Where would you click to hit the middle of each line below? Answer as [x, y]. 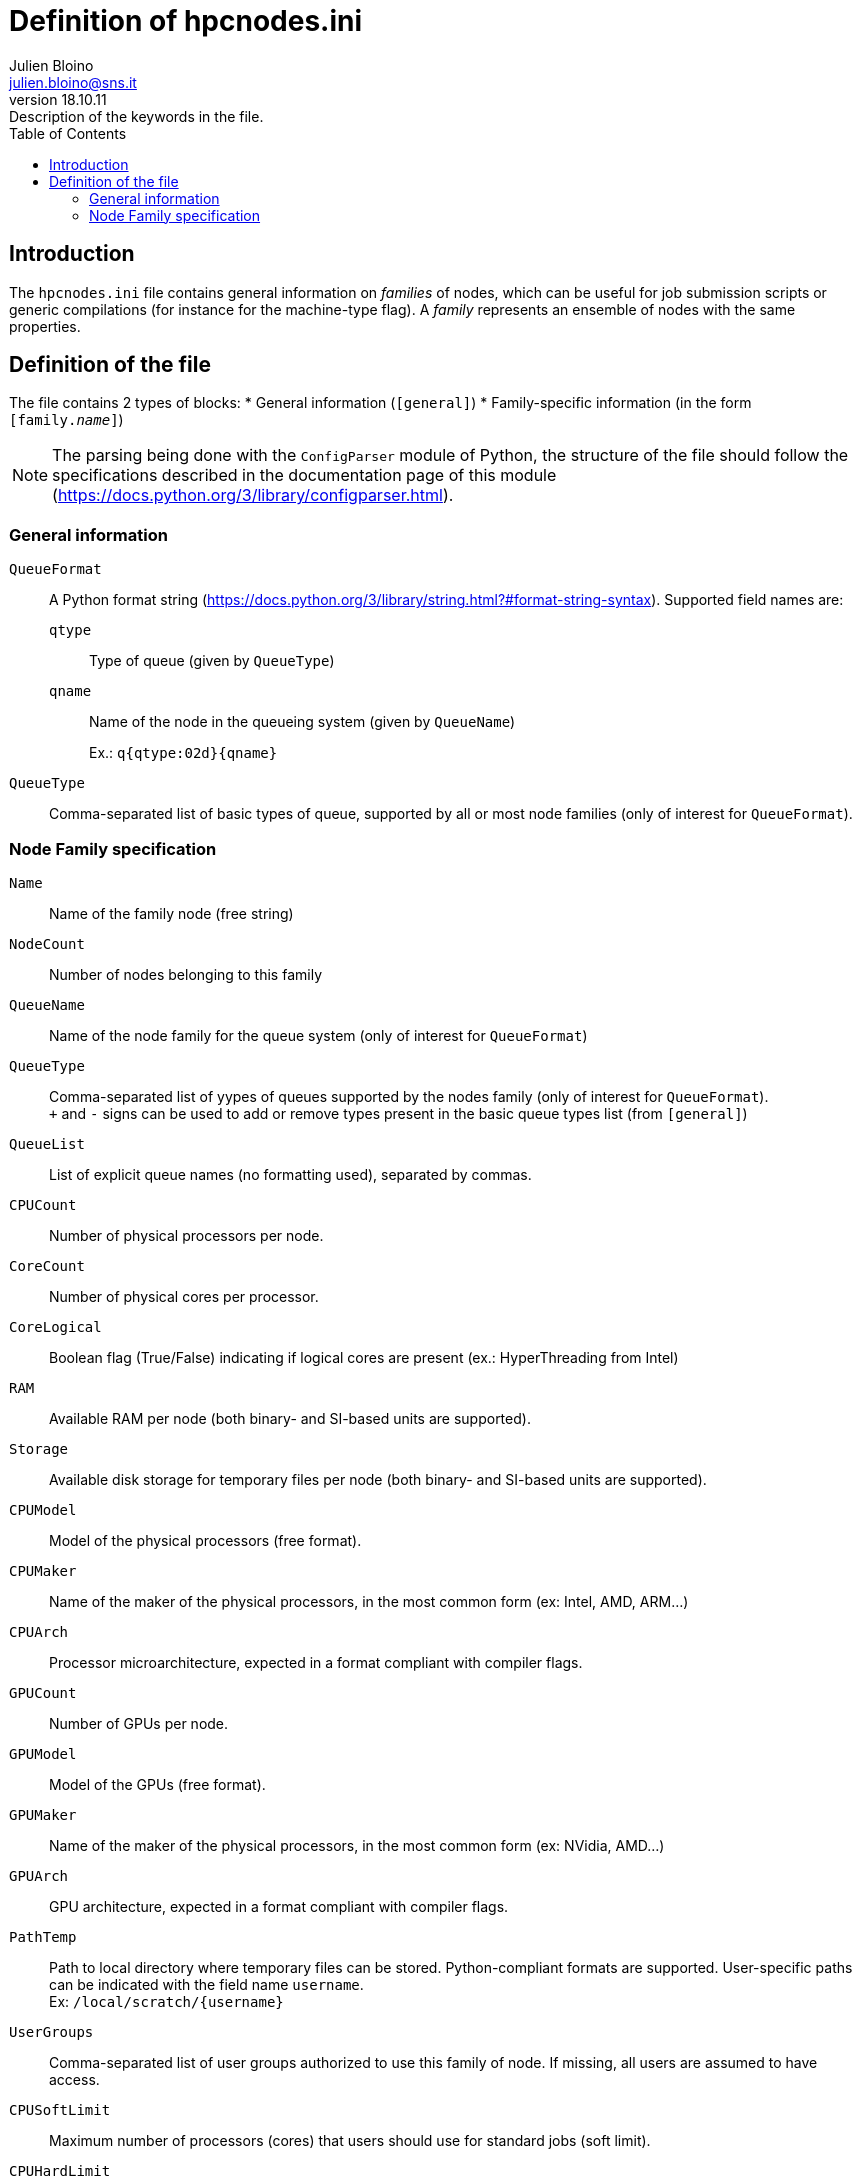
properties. [45, 326]
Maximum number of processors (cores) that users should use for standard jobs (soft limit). [350, 2140]
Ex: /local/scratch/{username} [166, 2001]
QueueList [47, 1143]
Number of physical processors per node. [186, 1235]
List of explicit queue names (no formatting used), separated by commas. [290, 1174]
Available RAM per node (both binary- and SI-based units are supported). [290, 1418]
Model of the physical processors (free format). [205, 1540]
